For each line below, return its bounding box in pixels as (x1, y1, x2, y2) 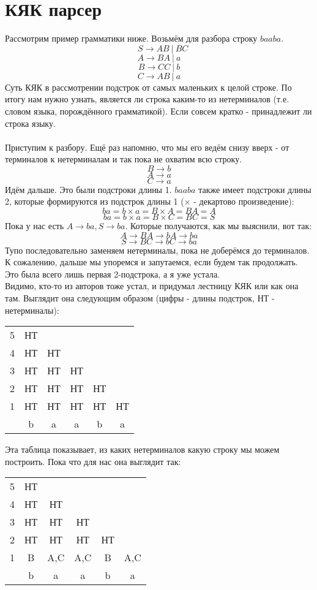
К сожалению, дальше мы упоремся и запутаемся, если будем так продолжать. (5, 255, 298, 268)
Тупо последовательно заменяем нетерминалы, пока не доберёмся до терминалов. (5, 243, 310, 256)
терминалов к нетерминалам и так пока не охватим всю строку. (5, 153, 242, 165)
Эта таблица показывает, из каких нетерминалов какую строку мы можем (5, 443, 280, 456)
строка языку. (5, 116, 56, 129)
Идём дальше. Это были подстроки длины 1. (5, 183, 172, 195)
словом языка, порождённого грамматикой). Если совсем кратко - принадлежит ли (5, 104, 312, 117)
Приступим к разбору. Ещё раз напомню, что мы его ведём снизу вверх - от (5, 140, 289, 153)
